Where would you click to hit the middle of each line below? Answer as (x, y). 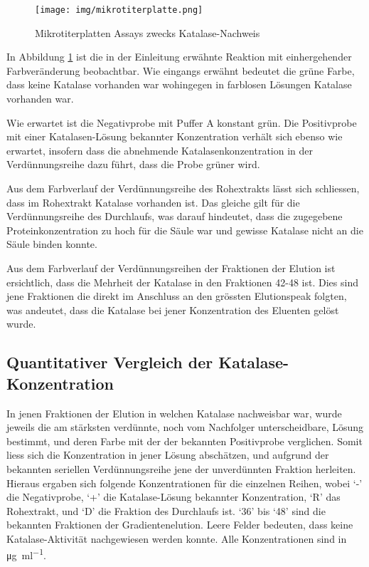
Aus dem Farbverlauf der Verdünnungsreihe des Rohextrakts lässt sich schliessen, (183, 188)
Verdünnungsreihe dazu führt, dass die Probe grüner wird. (133, 164)
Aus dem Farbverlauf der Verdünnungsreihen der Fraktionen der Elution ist (171, 267)
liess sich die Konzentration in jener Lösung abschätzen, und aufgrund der (168, 455)
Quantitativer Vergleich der (110, 362)
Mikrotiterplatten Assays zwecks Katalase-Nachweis (148, 32)
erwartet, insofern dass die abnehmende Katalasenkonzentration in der (160, 150)
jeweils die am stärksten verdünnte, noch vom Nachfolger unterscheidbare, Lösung (185, 427)
